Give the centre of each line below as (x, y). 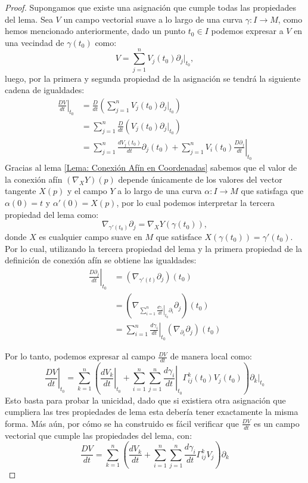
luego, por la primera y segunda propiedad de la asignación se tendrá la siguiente (153, 78)
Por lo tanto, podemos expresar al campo (80, 356)
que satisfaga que (272, 191)
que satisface (179, 237)
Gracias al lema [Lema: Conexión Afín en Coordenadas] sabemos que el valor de (151, 167)
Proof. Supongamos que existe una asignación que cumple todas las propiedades (150, 7)
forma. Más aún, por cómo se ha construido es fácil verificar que (122, 423)
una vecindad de (35, 42)
